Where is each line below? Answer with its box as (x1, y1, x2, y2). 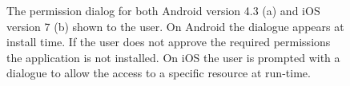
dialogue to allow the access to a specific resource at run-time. (6, 64, 311, 81)
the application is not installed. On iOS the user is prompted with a (6, 49, 340, 65)
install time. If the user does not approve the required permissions (6, 33, 331, 50)
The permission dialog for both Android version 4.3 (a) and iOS (6, 2, 320, 18)
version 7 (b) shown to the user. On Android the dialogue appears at (6, 18, 344, 34)
